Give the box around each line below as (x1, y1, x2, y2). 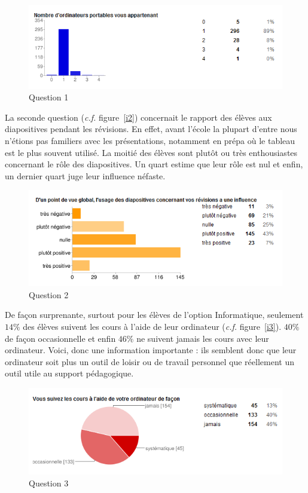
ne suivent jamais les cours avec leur (136, 332, 269, 344)
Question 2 (29, 288, 69, 301)
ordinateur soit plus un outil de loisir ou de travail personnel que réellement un (5, 355, 294, 368)
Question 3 (29, 476, 69, 489)
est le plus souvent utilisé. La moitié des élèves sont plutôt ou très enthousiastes (5, 146, 298, 158)
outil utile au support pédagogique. (5, 367, 134, 379)
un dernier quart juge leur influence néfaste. (5, 169, 166, 182)
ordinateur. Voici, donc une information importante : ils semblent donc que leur (5, 344, 297, 356)
